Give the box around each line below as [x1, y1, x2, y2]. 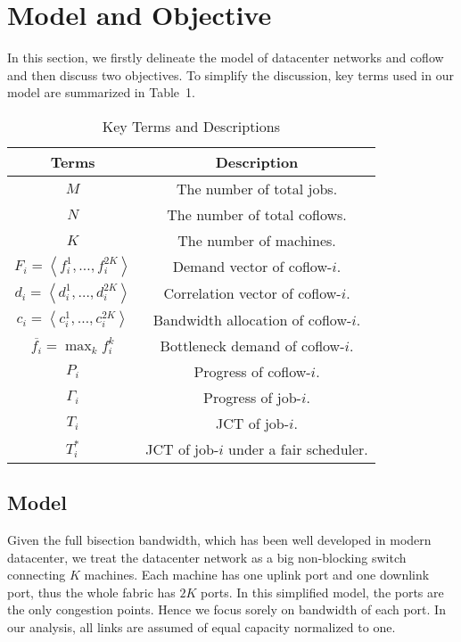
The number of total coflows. [167, 203, 347, 225]
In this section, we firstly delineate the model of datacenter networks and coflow [7, 48, 444, 67]
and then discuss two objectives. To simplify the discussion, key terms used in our [7, 65, 454, 84]
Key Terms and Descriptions [102, 115, 281, 136]
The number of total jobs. [176, 177, 338, 199]
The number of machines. [177, 229, 336, 251]
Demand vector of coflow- [172, 256, 333, 277]
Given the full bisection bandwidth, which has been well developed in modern [7, 531, 432, 549]
